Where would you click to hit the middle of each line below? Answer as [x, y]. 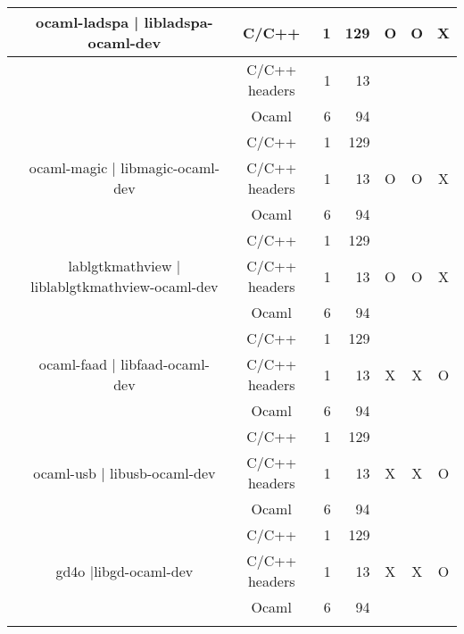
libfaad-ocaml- [165, 364]
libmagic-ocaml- [170, 167]
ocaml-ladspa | [87, 22]
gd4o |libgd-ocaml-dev [124, 571]
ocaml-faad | [78, 364]
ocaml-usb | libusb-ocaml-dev [124, 472]
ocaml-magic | [73, 167]
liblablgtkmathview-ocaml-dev [124, 286]
